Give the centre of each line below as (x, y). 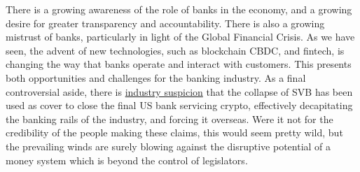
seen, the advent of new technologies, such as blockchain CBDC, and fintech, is (175, 50)
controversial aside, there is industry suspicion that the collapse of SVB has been (179, 91)
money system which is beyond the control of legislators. (127, 160)
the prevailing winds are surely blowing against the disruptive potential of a (168, 146)
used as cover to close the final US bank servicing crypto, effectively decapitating (179, 105)
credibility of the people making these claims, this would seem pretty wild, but (174, 132)
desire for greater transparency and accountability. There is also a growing (165, 23)
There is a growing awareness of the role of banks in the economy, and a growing (179, 9)
